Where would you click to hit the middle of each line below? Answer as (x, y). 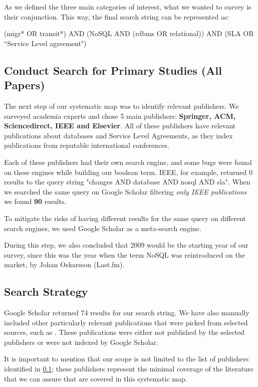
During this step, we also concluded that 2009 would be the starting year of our (126, 245)
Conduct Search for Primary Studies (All (113, 70)
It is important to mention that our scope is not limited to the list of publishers (126, 359)
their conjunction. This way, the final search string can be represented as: (117, 16)
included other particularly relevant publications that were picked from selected (126, 322)
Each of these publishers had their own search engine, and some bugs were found (128, 162)
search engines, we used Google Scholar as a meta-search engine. (103, 228)
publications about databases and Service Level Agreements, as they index (118, 135)
